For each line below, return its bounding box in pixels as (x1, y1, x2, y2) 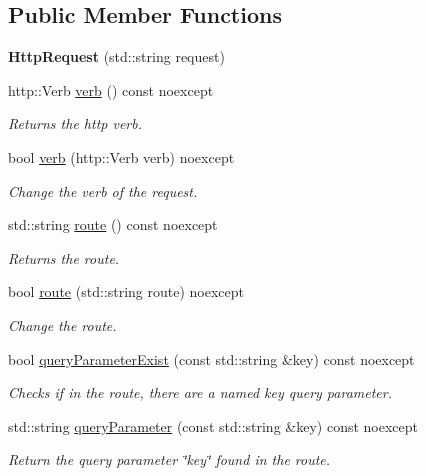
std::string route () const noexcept (8, 214, 218, 235)
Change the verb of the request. (8, 180, 198, 201)
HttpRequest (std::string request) (8, 46, 225, 67)
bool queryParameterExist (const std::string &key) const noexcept (8, 348, 415, 369)
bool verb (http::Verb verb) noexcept (8, 146, 235, 167)
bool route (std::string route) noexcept (8, 281, 244, 302)
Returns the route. (8, 247, 120, 268)
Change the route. (8, 314, 117, 335)
